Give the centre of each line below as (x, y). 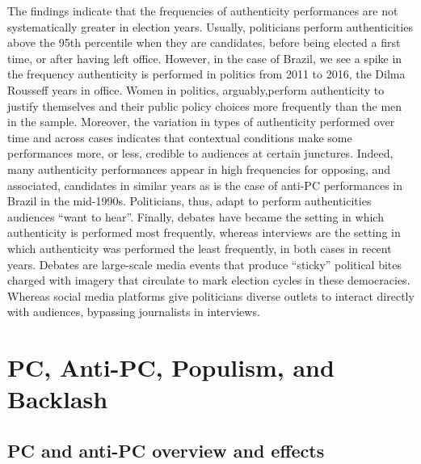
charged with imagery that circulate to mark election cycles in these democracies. (209, 280)
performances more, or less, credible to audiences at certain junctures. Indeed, (200, 153)
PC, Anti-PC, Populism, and (171, 367)
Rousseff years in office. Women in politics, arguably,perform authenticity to (196, 89)
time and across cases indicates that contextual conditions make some (180, 137)
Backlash (58, 399)
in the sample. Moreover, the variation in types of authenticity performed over (201, 122)
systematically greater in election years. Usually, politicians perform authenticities (210, 26)
